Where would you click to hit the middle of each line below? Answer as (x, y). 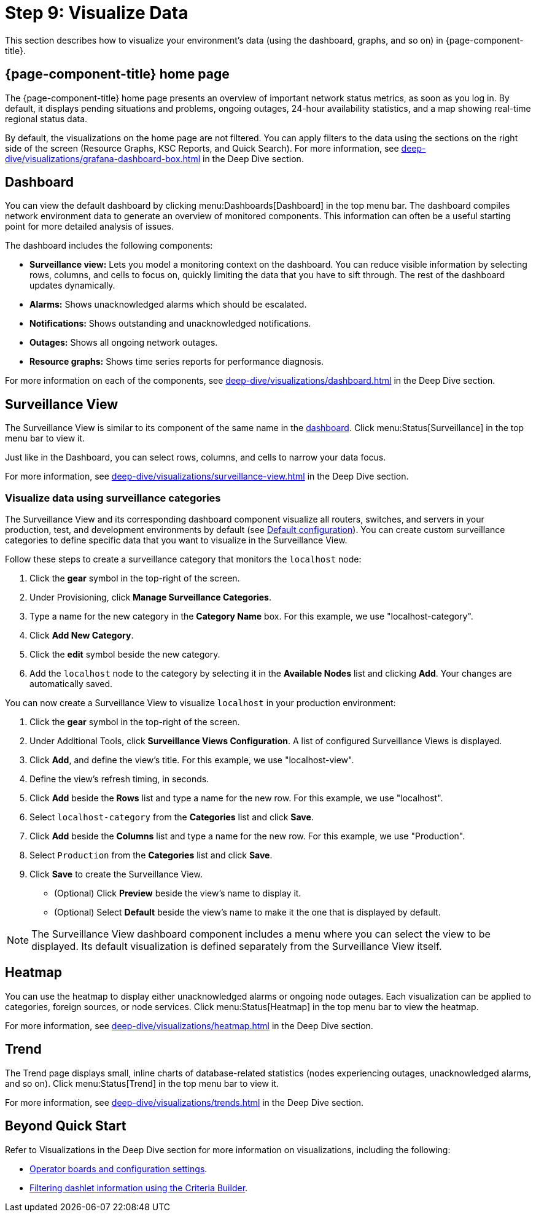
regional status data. (46, 119)
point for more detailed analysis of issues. (89, 227)
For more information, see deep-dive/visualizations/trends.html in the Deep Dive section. (184, 1102)
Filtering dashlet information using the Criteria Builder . (139, 1188)
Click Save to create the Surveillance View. (116, 874)
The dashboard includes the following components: (109, 246)
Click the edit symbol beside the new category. (125, 655)
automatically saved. (71, 684)
